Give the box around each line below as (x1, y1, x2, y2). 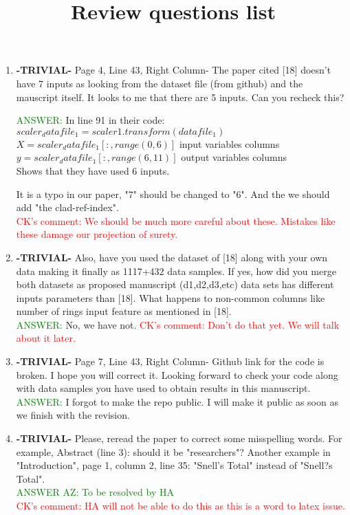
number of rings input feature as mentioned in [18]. (16, 304, 232, 318)
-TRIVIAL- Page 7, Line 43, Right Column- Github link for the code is (16, 354, 325, 369)
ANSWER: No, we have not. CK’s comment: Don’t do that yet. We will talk (16, 317, 340, 331)
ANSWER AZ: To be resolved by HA (16, 485, 174, 499)
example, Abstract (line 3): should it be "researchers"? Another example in (16, 444, 331, 459)
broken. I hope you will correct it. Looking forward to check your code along (16, 367, 338, 382)
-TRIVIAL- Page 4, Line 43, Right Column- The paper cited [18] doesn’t (16, 63, 331, 77)
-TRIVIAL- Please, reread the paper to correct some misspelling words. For (16, 431, 342, 446)
